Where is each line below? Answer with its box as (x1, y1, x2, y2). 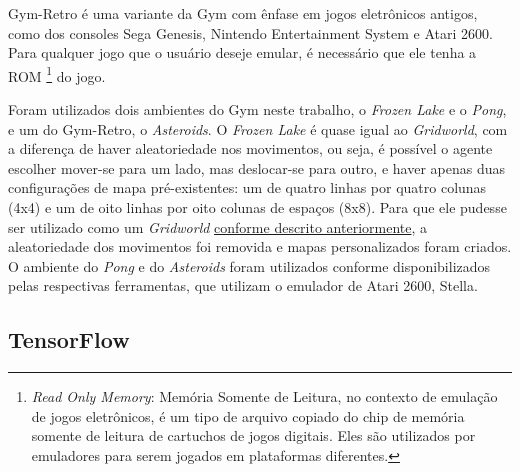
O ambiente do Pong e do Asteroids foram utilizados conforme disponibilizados (8, 255, 491, 276)
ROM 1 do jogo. (8, 62, 106, 86)
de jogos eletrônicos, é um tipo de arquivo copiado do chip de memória (31, 405, 465, 426)
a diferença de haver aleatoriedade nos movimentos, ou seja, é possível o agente (8, 138, 493, 159)
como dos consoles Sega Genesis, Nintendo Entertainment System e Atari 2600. (8, 22, 493, 43)
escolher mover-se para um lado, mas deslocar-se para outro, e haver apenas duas (8, 157, 505, 178)
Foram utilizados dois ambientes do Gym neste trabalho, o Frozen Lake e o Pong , (8, 99, 507, 120)
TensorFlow (8, 324, 130, 355)
